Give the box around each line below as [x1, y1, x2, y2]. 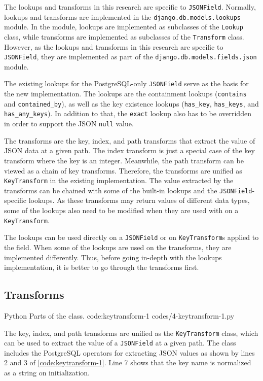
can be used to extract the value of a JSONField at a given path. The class [4, 337, 236, 348]
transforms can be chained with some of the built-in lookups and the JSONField [4, 185, 252, 195]
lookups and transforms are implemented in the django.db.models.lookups [4, 11, 241, 22]
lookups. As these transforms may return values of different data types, [28, 195, 250, 205]
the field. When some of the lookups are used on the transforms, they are [4, 241, 232, 252]
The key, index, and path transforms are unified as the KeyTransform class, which [4, 327, 258, 338]
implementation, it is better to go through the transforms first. [4, 262, 199, 272]
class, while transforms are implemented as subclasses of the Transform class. [4, 31, 244, 42]
